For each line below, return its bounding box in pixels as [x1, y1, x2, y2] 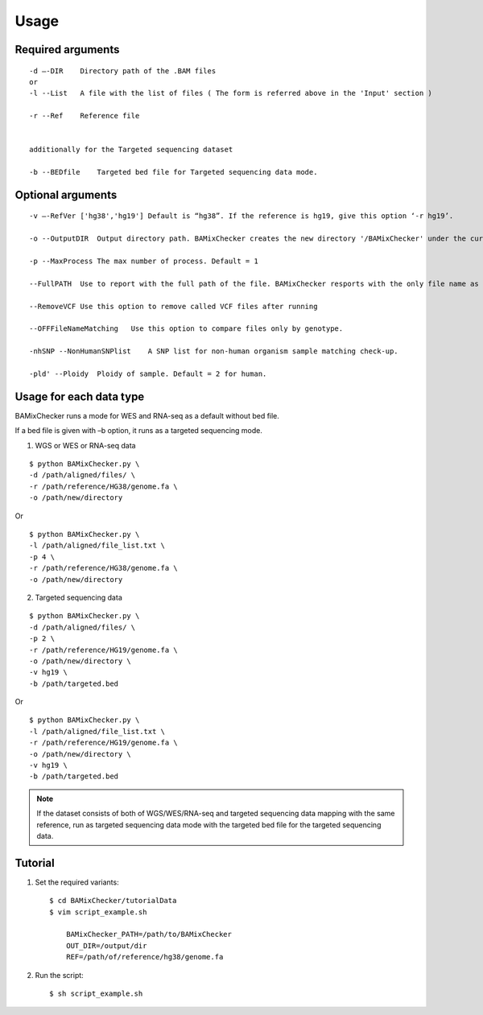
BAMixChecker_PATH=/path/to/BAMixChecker [65, 930, 233, 939]
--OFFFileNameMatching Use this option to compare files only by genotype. [29, 324, 344, 333]
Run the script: [35, 970, 84, 980]
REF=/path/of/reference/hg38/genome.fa [65, 952, 224, 962]
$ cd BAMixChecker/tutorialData [49, 896, 177, 906]
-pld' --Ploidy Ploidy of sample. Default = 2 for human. [29, 369, 267, 378]
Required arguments [14, 43, 120, 56]
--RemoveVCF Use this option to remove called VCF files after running [29, 302, 318, 311]
